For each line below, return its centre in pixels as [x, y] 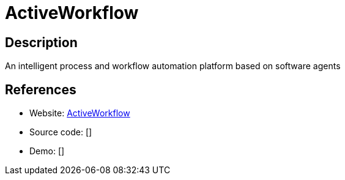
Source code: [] [61, 132]
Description [41, 42]
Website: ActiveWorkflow [80, 113]
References [41, 89]
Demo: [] [47, 151]
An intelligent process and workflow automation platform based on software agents [173, 66]
